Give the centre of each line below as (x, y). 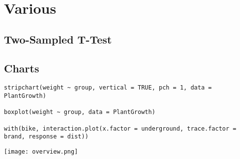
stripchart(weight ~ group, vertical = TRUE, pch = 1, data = (108, 88)
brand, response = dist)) (46, 137)
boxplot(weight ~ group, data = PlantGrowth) (80, 112)
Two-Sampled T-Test (58, 39)
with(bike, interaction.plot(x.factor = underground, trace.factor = (120, 128)
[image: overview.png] (41, 151)
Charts (22, 68)
